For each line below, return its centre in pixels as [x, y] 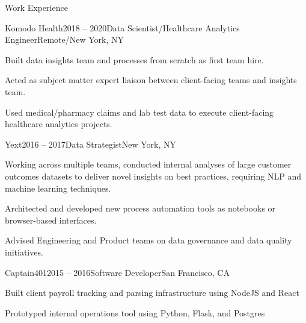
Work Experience [36, 7]
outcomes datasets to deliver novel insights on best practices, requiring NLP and [153, 176]
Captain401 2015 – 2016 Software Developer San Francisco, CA [117, 272]
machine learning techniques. [58, 188]
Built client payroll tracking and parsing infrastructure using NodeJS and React [152, 293]
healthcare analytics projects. [59, 124]
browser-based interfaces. [51, 220]
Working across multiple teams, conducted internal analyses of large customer [148, 164]
